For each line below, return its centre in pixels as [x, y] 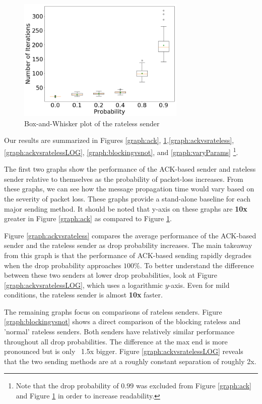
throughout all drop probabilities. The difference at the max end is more [116, 341]
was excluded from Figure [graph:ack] [194, 386]
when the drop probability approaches [63, 265]
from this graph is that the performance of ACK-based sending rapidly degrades [128, 255]
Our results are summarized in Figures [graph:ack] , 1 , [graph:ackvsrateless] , [119, 140]
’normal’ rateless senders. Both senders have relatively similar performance [119, 332]
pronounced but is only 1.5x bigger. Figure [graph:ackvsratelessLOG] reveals [124, 351]
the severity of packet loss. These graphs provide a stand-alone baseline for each [127, 198]
